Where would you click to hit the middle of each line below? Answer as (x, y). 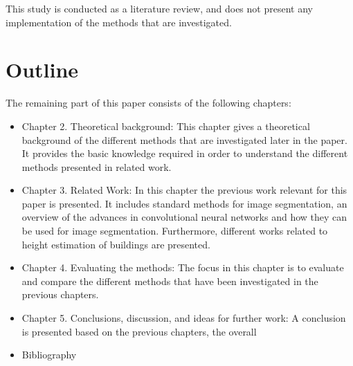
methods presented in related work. (97, 166)
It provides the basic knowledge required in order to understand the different (185, 153)
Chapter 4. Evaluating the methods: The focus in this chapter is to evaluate (183, 267)
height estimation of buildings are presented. (116, 244)
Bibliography (49, 355)
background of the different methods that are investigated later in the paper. (184, 139)
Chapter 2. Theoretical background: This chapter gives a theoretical (166, 126)
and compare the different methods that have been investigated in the (170, 281)
